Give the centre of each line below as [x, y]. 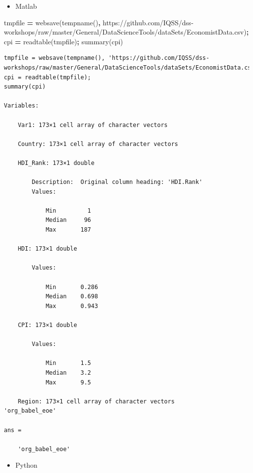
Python [26, 465]
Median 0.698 [72, 297]
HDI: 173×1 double [47, 249]
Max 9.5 [68, 382]
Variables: [21, 106]
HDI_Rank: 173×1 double [56, 163]
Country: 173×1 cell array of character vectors [98, 144]
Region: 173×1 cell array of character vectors [96, 401]
